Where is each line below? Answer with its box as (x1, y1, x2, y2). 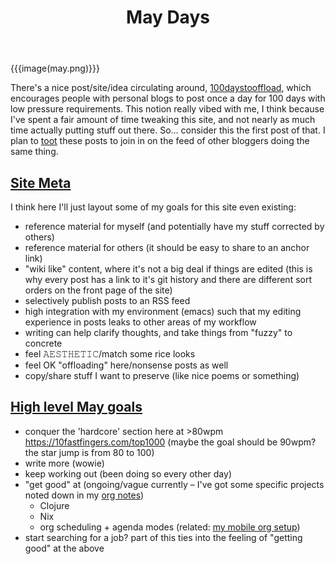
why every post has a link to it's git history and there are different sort (24, 274, 313, 285)
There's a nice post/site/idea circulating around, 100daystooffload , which (10, 82, 312, 94)
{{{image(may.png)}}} (10, 62, 100, 75)
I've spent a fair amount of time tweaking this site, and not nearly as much (10, 114, 316, 126)
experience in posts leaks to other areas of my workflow (24, 316, 257, 328)
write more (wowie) (24, 457, 105, 469)
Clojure (39, 499, 70, 511)
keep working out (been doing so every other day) (24, 467, 232, 480)
